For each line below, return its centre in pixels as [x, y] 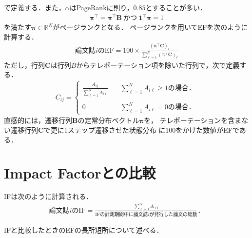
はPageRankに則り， [101, 7]
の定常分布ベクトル [108, 120]
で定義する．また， [35, 7]
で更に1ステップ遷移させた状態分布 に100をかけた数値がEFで [141, 130]
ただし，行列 [24, 65]
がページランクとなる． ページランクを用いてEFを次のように [150, 27]
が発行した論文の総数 [173, 215]
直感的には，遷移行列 [38, 120]
